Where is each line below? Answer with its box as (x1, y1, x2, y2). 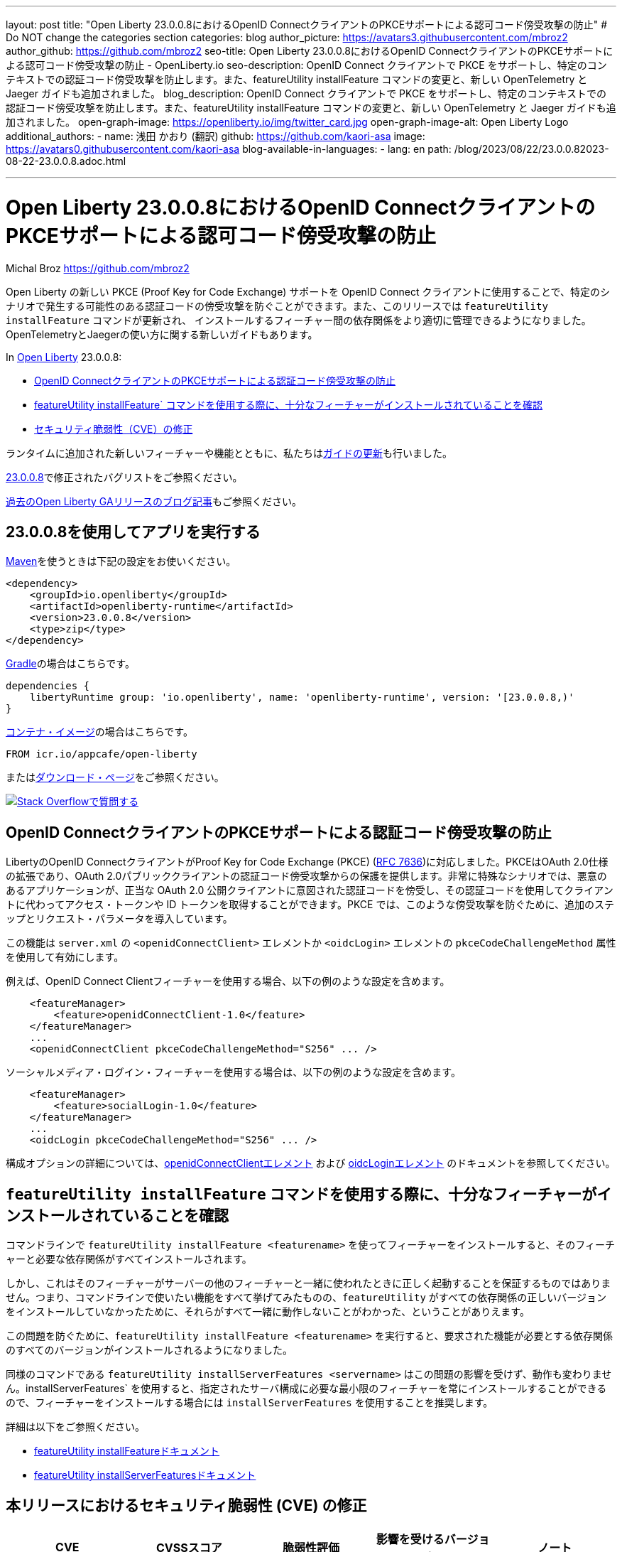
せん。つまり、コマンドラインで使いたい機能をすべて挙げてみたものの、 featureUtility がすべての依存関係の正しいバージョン (6, 1291, 607, 1304)
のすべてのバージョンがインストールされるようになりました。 (6, 1344, 293, 1357)
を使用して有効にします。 (6, 951, 124, 964)
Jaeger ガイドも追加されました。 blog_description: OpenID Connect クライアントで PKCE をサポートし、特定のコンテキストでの (6, 87, 607, 99)
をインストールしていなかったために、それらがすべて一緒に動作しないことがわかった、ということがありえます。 (6, 1305, 530, 1318)
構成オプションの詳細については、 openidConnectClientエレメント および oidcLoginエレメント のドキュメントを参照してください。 (6, 1157, 616, 1170)
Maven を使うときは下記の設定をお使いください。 (6, 555, 236, 568)
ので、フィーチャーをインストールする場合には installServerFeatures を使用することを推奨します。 (6, 1396, 493, 1409)
